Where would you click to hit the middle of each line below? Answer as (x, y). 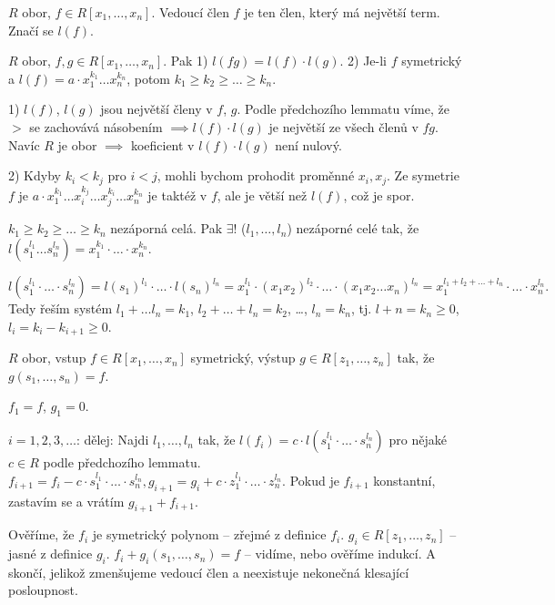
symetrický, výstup (243, 358)
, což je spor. (379, 195)
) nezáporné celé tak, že (353, 228)
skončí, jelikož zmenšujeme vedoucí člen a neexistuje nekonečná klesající (209, 572)
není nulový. (308, 144)
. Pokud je (311, 480)
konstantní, (404, 480)
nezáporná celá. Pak (166, 228)
